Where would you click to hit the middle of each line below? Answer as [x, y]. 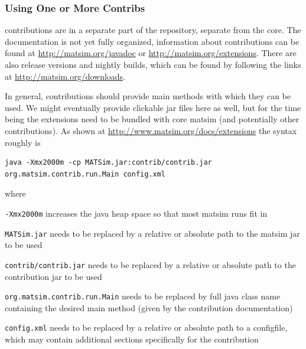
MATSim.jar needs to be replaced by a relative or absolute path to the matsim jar [152, 233]
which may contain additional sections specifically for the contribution [132, 339]
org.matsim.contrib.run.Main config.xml [85, 174]
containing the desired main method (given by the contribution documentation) [149, 307]
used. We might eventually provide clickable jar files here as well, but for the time [153, 107]
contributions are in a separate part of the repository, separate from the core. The [153, 30]
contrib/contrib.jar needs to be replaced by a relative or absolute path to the [150, 264]
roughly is [23, 142]
